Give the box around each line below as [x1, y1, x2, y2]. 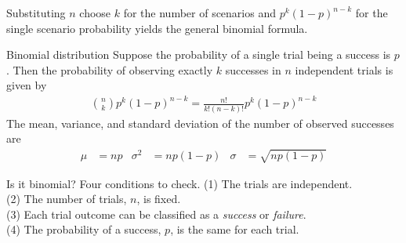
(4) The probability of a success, [6, 221, 161, 238]
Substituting [6, 5, 66, 20]
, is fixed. [136, 190, 181, 207]
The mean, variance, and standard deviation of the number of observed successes [6, 114, 394, 131]
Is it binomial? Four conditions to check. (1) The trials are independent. [6, 175, 353, 191]
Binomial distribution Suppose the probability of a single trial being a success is [6, 46, 391, 63]
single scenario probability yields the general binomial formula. [6, 20, 308, 36]
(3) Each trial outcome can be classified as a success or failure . [6, 205, 306, 222]
